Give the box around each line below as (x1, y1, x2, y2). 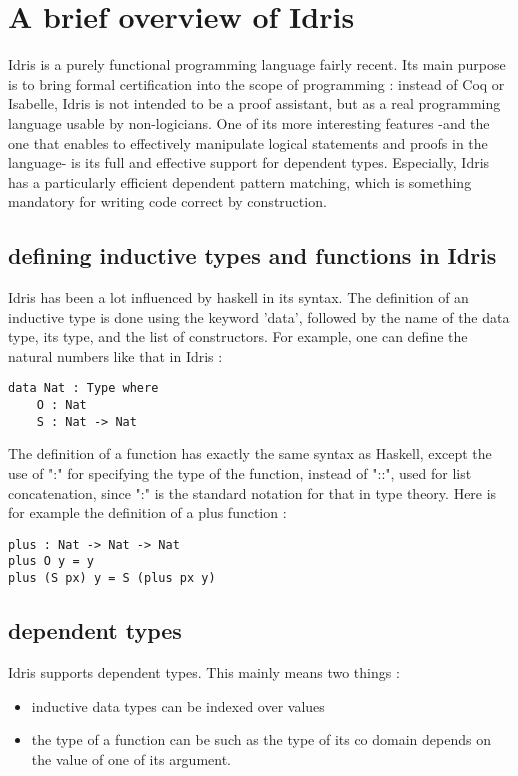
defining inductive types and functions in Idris (8, 240, 497, 271)
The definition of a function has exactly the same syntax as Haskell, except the (8, 443, 492, 464)
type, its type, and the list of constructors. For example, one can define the (8, 326, 468, 347)
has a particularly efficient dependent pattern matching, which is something (8, 171, 472, 192)
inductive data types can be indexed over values (31, 695, 325, 716)
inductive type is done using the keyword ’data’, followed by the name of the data (8, 306, 510, 327)
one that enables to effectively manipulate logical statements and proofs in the (8, 132, 488, 153)
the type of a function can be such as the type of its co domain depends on (31, 729, 491, 750)
